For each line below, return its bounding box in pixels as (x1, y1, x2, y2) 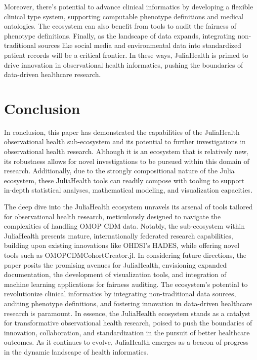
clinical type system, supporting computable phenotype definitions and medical (4, 11, 244, 21)
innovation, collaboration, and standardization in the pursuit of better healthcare (4, 327, 250, 337)
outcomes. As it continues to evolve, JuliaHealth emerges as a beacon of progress (4, 337, 249, 347)
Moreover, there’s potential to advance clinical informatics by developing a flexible (4, 1, 253, 11)
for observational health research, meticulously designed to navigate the (4, 211, 221, 221)
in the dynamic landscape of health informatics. (4, 346, 148, 357)
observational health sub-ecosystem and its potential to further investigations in (4, 136, 246, 147)
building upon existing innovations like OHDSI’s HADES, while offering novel (4, 240, 240, 250)
